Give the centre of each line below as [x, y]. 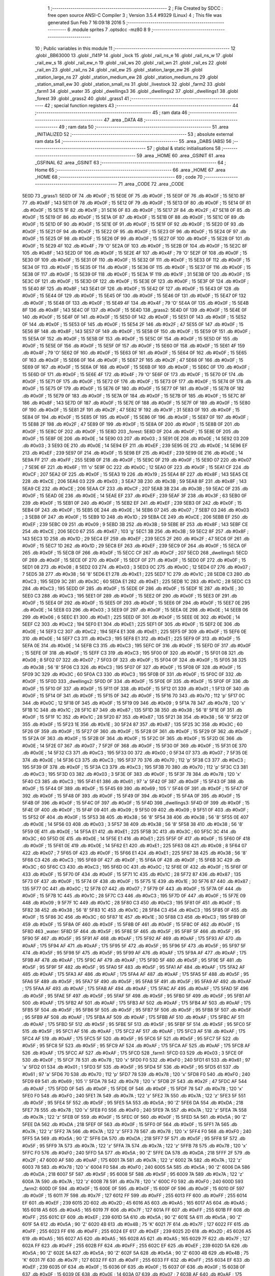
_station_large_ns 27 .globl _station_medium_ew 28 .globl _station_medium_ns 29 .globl [127, 77]
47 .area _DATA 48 [123, 119]
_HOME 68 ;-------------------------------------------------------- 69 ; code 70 [119, 177]
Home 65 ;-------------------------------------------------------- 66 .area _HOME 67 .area [130, 170]
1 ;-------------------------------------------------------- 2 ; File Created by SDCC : [135, 8]
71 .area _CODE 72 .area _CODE [151, 184]
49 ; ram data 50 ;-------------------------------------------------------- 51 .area [144, 127]
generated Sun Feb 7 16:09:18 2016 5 [87, 22]
